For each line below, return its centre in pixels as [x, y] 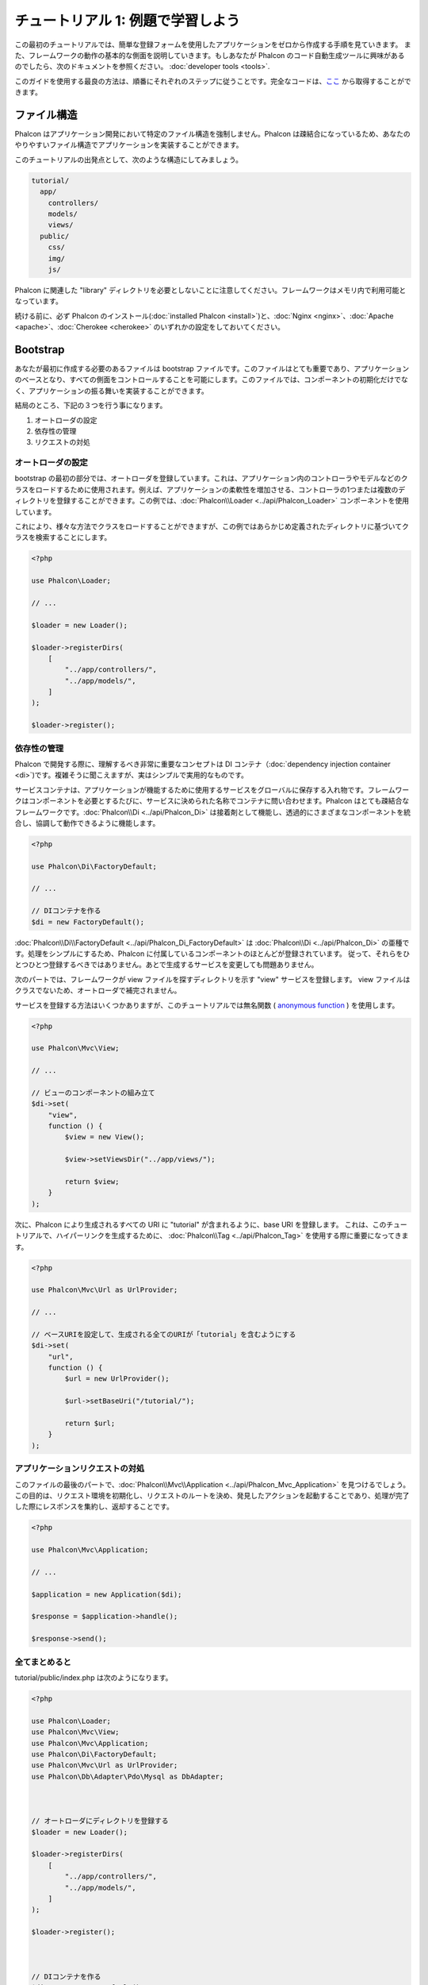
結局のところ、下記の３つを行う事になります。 [91, 406]
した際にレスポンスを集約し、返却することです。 [94, 1507]
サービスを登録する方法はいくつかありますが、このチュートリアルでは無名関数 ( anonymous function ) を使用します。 [207, 1005]
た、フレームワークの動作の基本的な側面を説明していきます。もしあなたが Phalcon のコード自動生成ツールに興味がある [210, 55]
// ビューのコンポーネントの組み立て [93, 1093]
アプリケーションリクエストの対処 [80, 1469]
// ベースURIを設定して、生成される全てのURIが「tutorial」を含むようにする [164, 1334]
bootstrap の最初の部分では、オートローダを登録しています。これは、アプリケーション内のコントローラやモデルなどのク [211, 478]
